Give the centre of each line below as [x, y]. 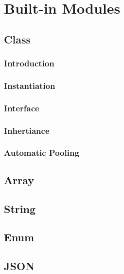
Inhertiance [27, 130]
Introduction [29, 63]
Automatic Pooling [42, 153]
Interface [22, 108]
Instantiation [30, 85]
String [20, 208]
